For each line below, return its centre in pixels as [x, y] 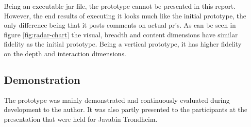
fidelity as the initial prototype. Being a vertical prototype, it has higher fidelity [123, 44]
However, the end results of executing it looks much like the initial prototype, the [125, 15]
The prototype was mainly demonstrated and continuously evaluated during [117, 100]
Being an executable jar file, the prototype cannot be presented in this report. [120, 6]
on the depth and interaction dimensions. [65, 53]
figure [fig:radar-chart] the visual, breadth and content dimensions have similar [121, 34]
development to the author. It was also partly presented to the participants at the [126, 109]
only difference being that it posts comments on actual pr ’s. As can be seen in [120, 25]
